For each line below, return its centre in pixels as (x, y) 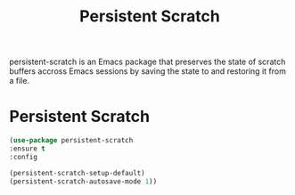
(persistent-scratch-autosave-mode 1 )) (83, 181)
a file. (19, 81)
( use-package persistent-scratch (71, 141)
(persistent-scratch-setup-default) (77, 173)
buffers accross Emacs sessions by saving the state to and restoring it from (148, 71)
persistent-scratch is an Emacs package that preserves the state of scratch (147, 62)
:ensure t (28, 149)
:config (24, 157)
